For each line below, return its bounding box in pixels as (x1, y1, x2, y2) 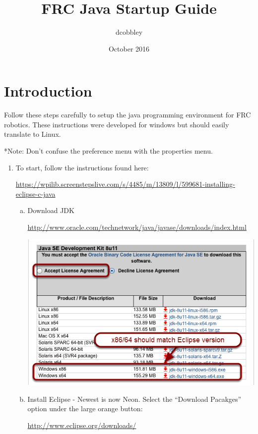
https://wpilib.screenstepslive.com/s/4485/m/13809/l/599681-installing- (15, 179, 235, 189)
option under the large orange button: (27, 403, 143, 414)
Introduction (4, 81, 92, 101)
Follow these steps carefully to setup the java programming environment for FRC (4, 109, 251, 120)
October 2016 (108, 43, 150, 54)
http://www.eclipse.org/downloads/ (27, 420, 136, 430)
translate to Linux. (4, 129, 61, 139)
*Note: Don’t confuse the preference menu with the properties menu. (4, 146, 213, 156)
